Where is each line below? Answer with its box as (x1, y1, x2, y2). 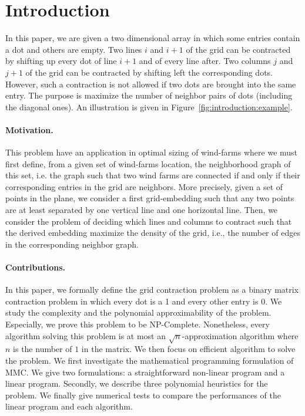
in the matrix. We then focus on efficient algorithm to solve (81, 343, 296, 355)
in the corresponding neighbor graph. (5, 238, 139, 250)
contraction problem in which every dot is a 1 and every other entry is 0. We (5, 295, 282, 307)
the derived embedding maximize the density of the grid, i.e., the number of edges (5, 226, 300, 239)
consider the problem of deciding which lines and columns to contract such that (5, 215, 292, 227)
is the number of (13, 343, 72, 355)
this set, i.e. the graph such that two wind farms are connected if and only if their (5, 169, 300, 181)
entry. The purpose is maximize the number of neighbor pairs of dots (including (5, 89, 293, 102)
